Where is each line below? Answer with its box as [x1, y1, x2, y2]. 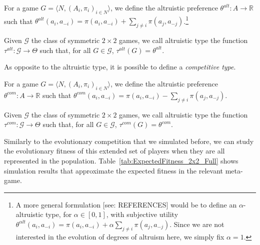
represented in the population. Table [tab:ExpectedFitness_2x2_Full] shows [4, 155, 238, 165]
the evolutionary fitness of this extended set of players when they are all [4, 145, 225, 156]
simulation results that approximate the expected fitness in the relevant [4, 165, 223, 175]
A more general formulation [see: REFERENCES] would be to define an [15, 199, 237, 209]
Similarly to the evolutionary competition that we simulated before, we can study [4, 135, 254, 146]
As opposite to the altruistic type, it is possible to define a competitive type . [4, 61, 236, 72]
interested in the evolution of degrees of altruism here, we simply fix [15, 231, 224, 241]
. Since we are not [169, 218, 224, 229]
